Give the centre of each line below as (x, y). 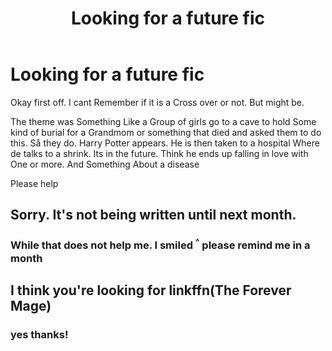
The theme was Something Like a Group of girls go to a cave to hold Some (163, 121)
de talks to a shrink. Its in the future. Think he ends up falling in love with (159, 153)
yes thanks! (39, 335)
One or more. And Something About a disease (105, 164)
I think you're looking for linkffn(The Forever (151, 290)
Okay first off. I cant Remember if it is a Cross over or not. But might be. (157, 102)
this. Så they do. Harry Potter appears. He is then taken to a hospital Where (165, 143)
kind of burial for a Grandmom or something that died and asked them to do (166, 132)
